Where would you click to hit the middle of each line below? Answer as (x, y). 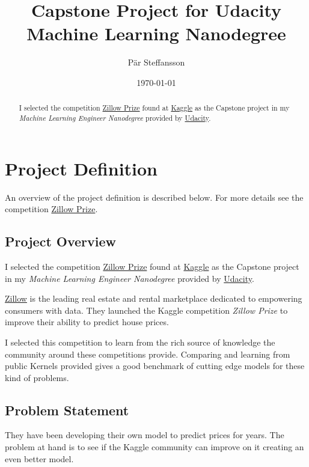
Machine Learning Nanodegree (156, 33)
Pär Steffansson (156, 62)
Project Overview (61, 241)
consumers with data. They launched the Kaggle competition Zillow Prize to (146, 310)
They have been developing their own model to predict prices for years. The (145, 435)
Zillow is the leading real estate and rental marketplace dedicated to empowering (154, 298)
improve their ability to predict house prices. (87, 322)
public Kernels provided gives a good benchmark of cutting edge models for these (155, 366)
